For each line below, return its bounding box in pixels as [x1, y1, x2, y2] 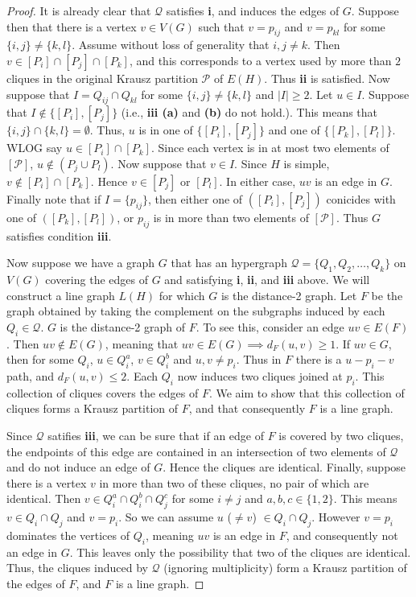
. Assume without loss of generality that [72, 36, 270, 53]
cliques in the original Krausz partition [6, 69, 198, 86]
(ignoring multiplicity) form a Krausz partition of [163, 559, 407, 576]
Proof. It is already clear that [6, 2, 151, 19]
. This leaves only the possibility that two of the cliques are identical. [69, 543, 411, 560]
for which [159, 286, 205, 303]
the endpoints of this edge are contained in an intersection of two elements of [6, 443, 386, 459]
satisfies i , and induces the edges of [166, 2, 340, 19]
